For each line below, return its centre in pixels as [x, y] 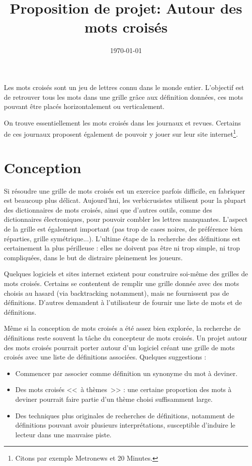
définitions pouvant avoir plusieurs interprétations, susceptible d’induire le [125, 425]
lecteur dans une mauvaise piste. [63, 434]
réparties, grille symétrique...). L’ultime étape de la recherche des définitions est [122, 238]
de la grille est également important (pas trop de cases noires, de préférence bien [123, 229]
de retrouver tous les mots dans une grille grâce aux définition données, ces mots [124, 97]
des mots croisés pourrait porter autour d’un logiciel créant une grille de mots [119, 347]
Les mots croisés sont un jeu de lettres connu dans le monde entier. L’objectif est [124, 87]
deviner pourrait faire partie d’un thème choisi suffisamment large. [114, 399]
